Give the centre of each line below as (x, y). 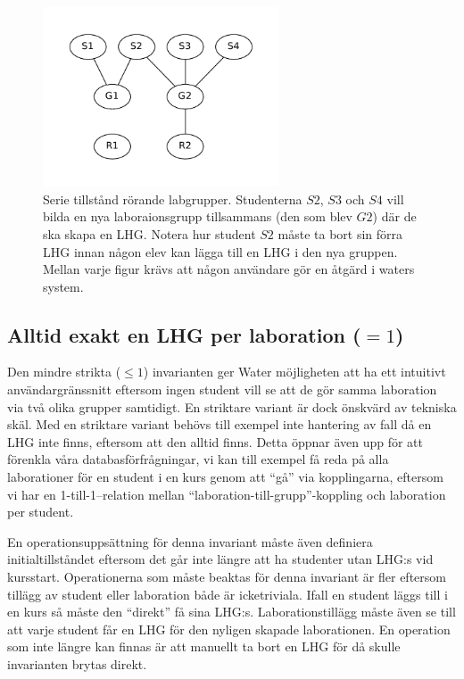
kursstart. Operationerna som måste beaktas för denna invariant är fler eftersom (227, 577)
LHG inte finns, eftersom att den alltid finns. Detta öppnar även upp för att (215, 441)
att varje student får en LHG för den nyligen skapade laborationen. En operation (229, 629)
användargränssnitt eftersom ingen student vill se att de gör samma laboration (222, 389)
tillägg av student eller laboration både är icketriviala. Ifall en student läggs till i (228, 594)
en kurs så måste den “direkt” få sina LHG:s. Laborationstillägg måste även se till (232, 612)
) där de (394, 216)
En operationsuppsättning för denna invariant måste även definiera (190, 541)
